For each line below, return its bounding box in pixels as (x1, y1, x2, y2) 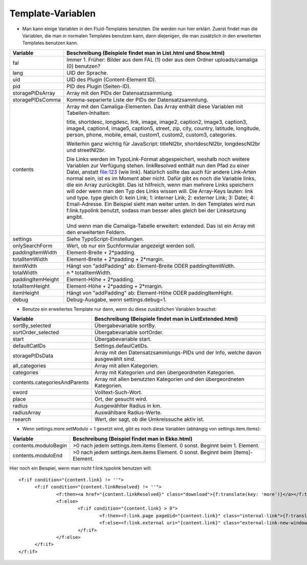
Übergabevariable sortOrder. (94, 329, 164, 336)
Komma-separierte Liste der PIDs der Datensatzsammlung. (67, 96, 208, 103)
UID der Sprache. (67, 69, 108, 76)
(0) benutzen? (67, 62, 101, 69)
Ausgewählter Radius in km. (94, 402, 162, 410)
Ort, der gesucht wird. (94, 396, 148, 403)
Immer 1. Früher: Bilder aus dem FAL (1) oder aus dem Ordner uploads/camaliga (67, 56, 258, 63)
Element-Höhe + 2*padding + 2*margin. (67, 282, 163, 289)
